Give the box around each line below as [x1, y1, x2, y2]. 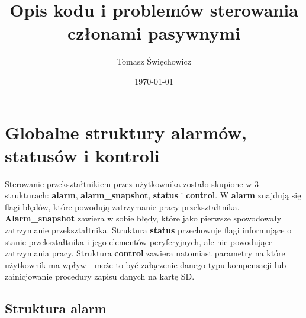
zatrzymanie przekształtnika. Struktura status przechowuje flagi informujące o [5, 224, 292, 236]
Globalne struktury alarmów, [5, 120, 247, 144]
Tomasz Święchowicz [117, 55, 191, 68]
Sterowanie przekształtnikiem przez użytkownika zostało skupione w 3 [5, 177, 259, 189]
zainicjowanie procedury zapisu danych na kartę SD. [5, 270, 195, 282]
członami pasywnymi [67, 21, 240, 45]
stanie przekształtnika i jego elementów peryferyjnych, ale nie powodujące [5, 235, 273, 248]
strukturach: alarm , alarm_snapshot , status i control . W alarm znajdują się [5, 189, 301, 201]
